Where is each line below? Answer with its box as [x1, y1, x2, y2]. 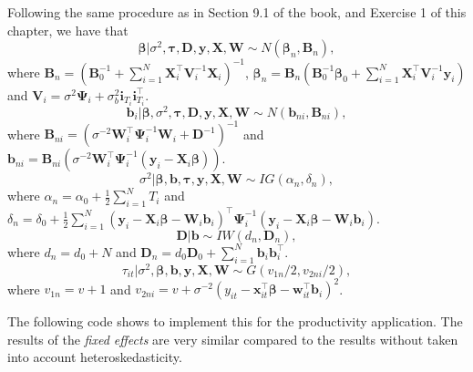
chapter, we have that [7, 20, 129, 39]
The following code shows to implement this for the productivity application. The [7, 312, 463, 331]
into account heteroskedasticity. [7, 347, 182, 367]
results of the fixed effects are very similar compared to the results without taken [7, 329, 458, 348]
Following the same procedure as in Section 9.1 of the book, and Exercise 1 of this [7, 3, 467, 21]
